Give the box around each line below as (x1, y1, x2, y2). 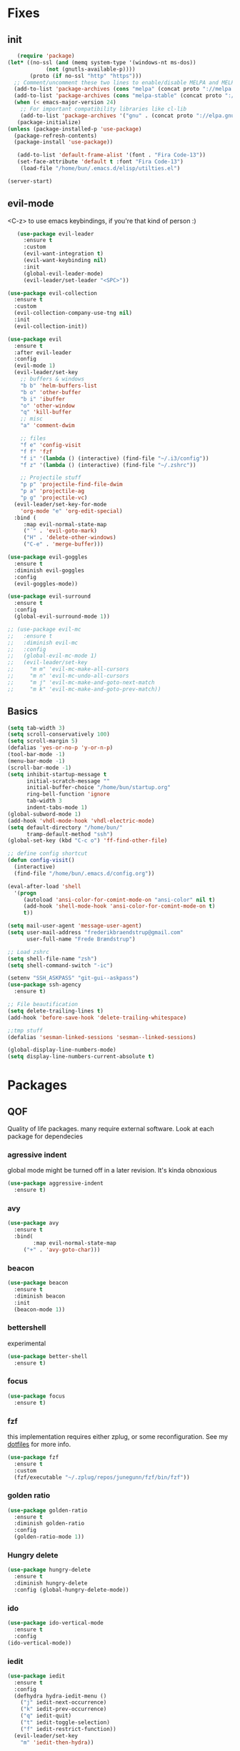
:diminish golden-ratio (14, 1520, 84, 1527)
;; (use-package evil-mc (7, 626, 81, 633)
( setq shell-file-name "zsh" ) (7, 955, 98, 962)
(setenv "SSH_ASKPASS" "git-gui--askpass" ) (7, 975, 139, 982)
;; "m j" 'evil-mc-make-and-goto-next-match (7, 678, 155, 686)
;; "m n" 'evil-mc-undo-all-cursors (7, 673, 130, 680)
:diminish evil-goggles (14, 566, 84, 574)
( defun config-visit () (7, 857, 75, 864)
